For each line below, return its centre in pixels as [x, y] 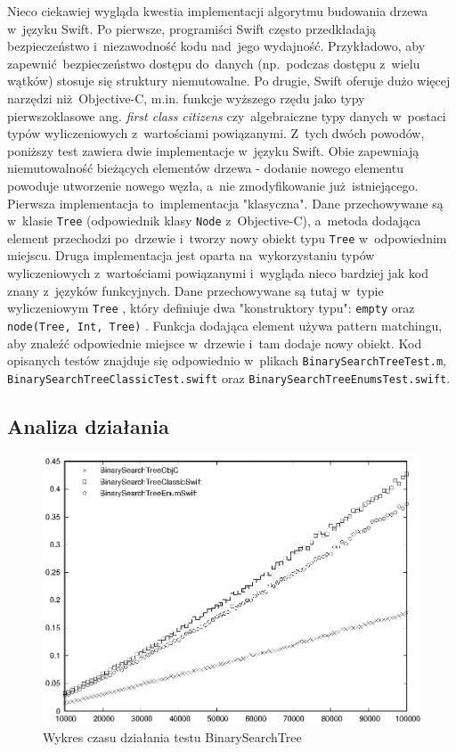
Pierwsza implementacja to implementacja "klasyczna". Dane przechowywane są [225, 203]
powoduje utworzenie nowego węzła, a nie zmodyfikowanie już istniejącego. [213, 185]
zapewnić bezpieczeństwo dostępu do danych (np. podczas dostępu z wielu [214, 63]
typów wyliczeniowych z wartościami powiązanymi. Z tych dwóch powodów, [216, 133]
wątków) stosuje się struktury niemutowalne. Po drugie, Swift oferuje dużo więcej [229, 81]
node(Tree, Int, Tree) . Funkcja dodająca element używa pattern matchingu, [225, 325]
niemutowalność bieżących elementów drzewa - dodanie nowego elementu [205, 168]
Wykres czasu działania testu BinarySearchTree [172, 736]
